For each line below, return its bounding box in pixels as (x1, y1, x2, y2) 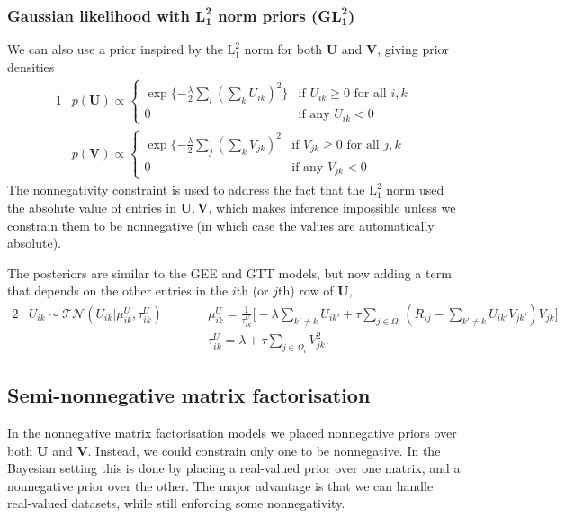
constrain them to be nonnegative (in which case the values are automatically (7, 215, 435, 234)
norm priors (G (218, 4, 332, 26)
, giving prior (377, 40, 450, 59)
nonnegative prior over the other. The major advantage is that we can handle (7, 476, 434, 495)
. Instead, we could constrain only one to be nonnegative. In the (87, 441, 441, 459)
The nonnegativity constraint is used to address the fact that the (7, 180, 365, 199)
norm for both (244, 40, 323, 59)
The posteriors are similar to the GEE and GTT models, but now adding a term (7, 263, 452, 282)
